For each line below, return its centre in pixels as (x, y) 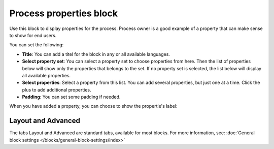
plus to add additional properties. (57, 90)
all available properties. (46, 75)
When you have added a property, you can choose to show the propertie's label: (93, 106)
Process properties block (63, 13)
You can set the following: (37, 45)
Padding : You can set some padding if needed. (71, 97)
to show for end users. (33, 35)
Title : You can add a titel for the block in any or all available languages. (96, 54)
